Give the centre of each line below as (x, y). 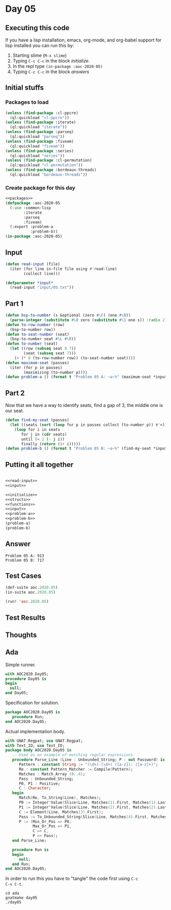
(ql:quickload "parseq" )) (37, 137)
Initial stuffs (25, 88)
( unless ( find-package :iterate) (41, 122)
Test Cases (23, 576)
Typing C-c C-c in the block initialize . (51, 61)
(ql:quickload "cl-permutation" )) (46, 165)
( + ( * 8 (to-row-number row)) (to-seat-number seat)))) (75, 358)
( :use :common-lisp (31, 208)
